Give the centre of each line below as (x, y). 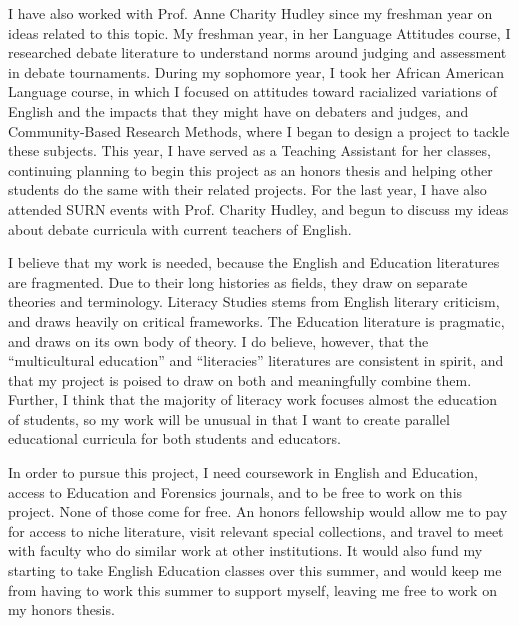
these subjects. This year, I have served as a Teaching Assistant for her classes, (249, 150)
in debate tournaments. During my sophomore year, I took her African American (256, 71)
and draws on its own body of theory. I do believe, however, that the (218, 340)
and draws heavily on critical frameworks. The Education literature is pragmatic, (256, 320)
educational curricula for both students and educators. (174, 438)
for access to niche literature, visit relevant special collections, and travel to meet (256, 530)
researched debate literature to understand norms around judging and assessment (257, 52)
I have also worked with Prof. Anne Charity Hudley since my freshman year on (250, 13)
